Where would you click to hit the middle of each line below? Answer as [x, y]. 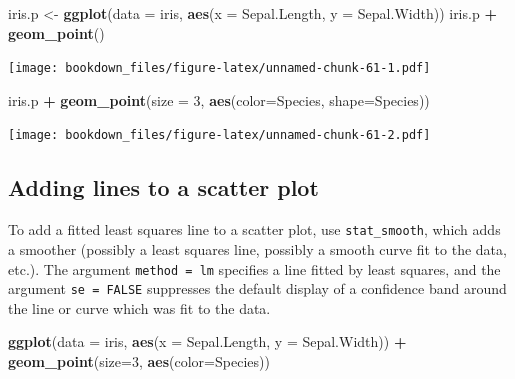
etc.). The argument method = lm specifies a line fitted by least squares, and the [254, 268]
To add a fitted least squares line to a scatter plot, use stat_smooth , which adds [254, 229]
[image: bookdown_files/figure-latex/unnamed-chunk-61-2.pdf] [219, 135]
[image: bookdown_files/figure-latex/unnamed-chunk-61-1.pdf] [219, 68]
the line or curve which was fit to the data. [139, 307]
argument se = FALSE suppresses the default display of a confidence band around [257, 288]
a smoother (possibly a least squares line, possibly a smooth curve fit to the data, [257, 248]
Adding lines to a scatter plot [163, 187]
